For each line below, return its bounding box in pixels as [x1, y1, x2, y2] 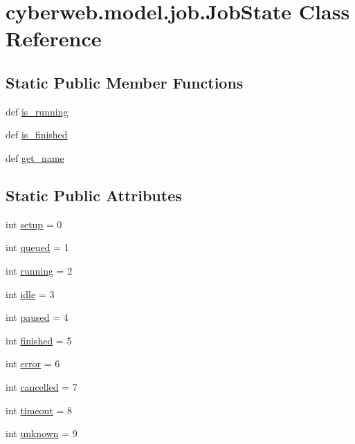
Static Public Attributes [6, 184, 182, 205]
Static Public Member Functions [6, 71, 244, 93]
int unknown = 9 [6, 426, 78, 441]
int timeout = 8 [6, 403, 73, 417]
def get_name [6, 150, 64, 165]
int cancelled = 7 [6, 379, 78, 394]
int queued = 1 [6, 240, 69, 255]
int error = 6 [6, 356, 60, 371]
